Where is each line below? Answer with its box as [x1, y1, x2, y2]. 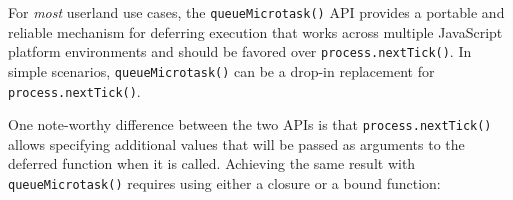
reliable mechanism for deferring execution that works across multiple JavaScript [8, 21, 503, 42]
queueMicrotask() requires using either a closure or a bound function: [8, 173, 441, 194]
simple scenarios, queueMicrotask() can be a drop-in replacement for [8, 60, 435, 81]
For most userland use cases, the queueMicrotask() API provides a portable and [8, 2, 505, 22]
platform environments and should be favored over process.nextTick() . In [8, 41, 472, 62]
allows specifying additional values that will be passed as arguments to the [8, 133, 465, 154]
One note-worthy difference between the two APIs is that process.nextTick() [8, 114, 492, 135]
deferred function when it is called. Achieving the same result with [8, 153, 416, 174]
